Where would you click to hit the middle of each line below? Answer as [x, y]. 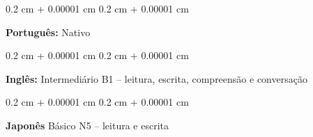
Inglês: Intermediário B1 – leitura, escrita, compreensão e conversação [156, 78]
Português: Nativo [48, 32]
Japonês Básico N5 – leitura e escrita [87, 125]
